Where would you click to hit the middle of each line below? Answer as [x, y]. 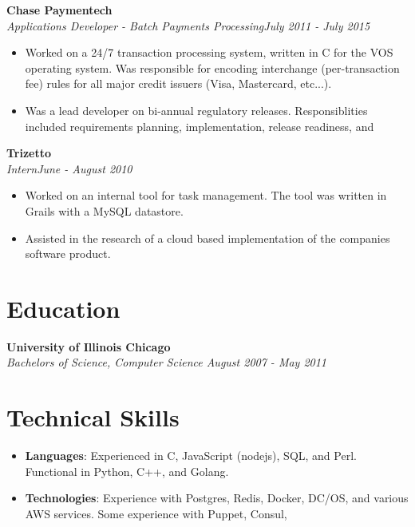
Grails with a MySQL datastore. [104, 210]
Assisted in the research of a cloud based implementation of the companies [207, 238]
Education [63, 308]
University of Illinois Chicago [89, 346]
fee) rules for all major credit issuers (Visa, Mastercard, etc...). [178, 83]
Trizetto [29, 153]
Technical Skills [93, 417]
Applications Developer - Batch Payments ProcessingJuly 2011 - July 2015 [188, 25]
